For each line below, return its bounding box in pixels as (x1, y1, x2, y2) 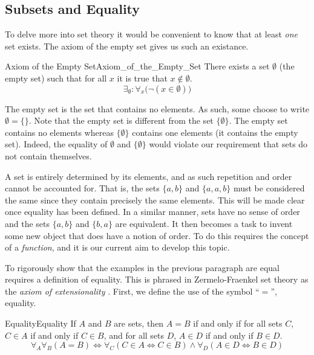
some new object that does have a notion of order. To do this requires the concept (5, 229, 309, 241)
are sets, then (114, 317, 164, 330)
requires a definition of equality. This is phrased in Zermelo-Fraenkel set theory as (5, 273, 309, 286)
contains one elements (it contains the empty (132, 126, 298, 138)
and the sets (5, 217, 50, 229)
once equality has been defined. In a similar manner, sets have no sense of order (5, 205, 300, 218)
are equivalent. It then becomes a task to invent (115, 217, 293, 229)
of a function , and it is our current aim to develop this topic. (5, 241, 230, 254)
